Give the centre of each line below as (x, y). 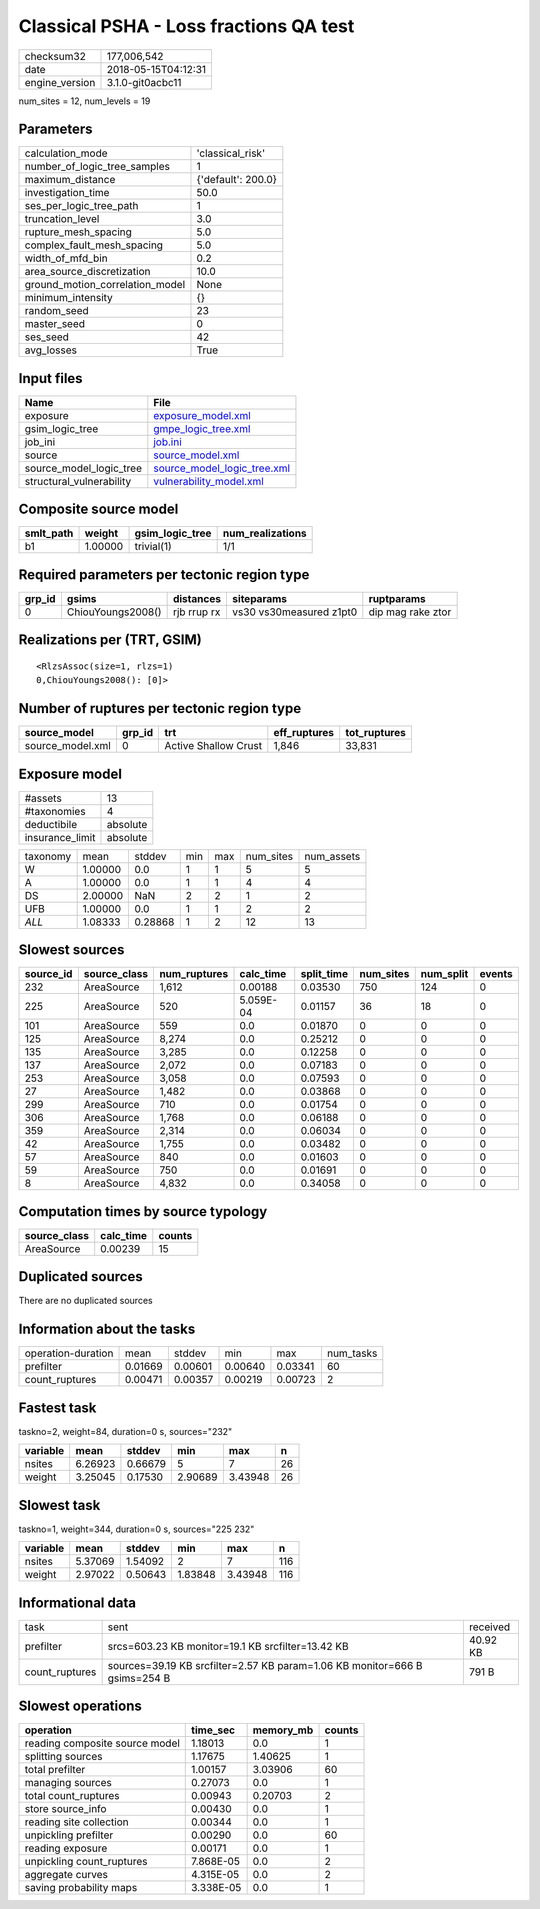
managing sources (68, 1783)
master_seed (54, 324)
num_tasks (352, 1353)
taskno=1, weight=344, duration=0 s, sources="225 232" (136, 1529)
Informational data (77, 1602)
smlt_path (49, 533)
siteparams (259, 598)
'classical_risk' (230, 153)
